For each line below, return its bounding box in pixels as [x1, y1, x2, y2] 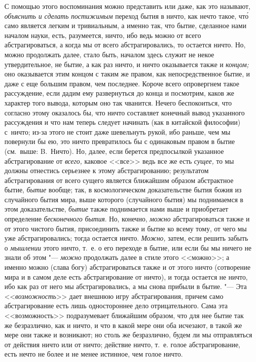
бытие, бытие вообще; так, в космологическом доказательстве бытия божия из [4, 184, 242, 195]
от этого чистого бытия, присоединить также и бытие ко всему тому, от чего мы [4, 223, 247, 233]
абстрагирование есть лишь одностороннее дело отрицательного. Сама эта [4, 300, 228, 311]
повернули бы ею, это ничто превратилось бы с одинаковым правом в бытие [4, 136, 235, 146]
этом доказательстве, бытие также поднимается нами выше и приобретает [4, 204, 228, 214]
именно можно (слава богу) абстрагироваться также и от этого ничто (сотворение [4, 262, 251, 272]
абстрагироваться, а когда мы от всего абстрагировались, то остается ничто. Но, [4, 39, 246, 50]
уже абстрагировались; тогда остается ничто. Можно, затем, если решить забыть [4, 233, 248, 243]
